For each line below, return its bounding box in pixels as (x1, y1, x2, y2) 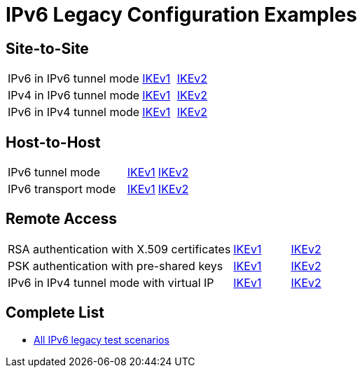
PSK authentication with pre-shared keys (8, 258, 223, 273)
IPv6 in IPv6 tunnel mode (8, 71, 139, 86)
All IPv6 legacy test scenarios (34, 333, 169, 346)
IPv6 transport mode (8, 182, 116, 197)
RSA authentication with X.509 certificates (8, 241, 231, 256)
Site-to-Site (6, 39, 89, 57)
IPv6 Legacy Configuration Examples (6, 3, 357, 27)
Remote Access (6, 210, 117, 228)
